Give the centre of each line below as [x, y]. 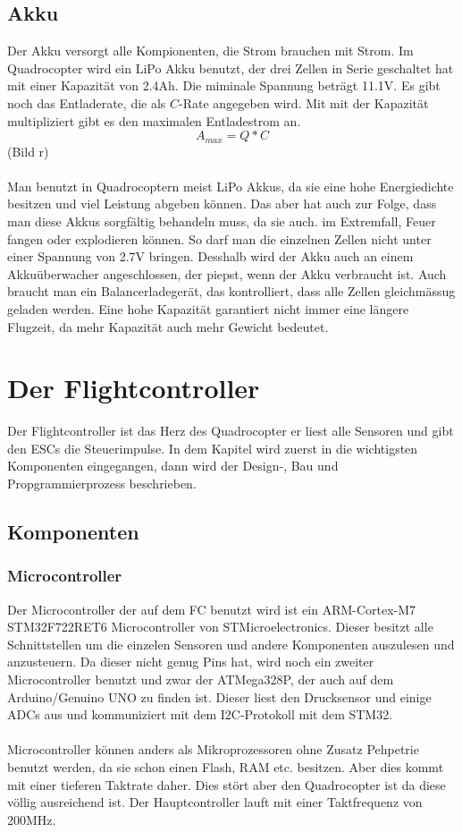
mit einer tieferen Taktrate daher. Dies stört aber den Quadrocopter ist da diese [227, 784]
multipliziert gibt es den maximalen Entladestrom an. [154, 120]
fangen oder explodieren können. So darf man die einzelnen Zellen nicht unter [219, 238]
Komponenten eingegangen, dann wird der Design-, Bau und [173, 466]
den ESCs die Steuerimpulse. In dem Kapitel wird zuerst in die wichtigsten [213, 448]
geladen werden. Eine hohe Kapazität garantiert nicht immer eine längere [208, 308]
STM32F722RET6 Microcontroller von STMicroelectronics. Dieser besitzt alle [220, 627]
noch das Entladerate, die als [87, 102]
